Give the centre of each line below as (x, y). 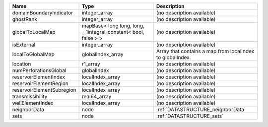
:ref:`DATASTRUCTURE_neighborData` (201, 109)
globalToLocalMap (34, 32)
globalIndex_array (102, 54)
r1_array (91, 64)
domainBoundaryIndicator (42, 13)
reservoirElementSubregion (44, 90)
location (22, 64)
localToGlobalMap (33, 54)
